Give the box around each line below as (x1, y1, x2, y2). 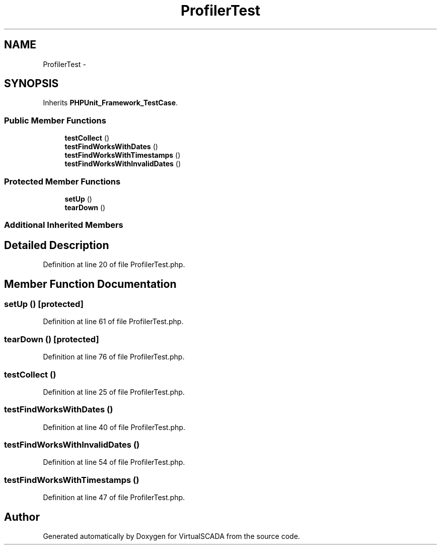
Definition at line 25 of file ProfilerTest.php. (43, 387, 185, 396)
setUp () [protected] (4, 299, 84, 309)
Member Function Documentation (4, 277, 177, 290)
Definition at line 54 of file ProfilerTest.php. (43, 458, 185, 467)
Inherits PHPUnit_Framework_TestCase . (43, 98, 178, 107)
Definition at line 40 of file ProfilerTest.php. (43, 422, 185, 432)
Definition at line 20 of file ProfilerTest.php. (43, 260, 185, 269)
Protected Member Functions (4, 176, 121, 187)
